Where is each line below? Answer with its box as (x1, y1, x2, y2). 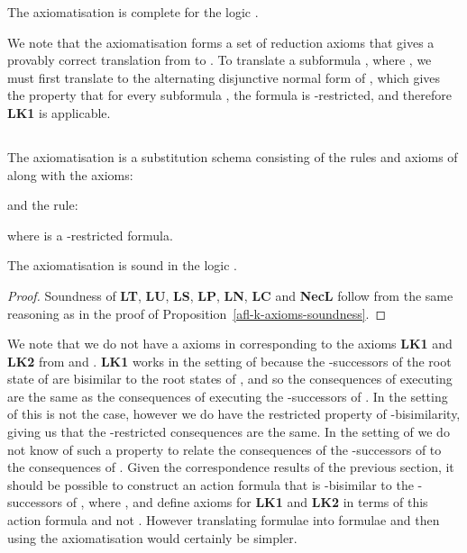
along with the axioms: (7, 165, 133, 184)
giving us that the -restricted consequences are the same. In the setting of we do (7, 422, 450, 441)
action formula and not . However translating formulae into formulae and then (7, 511, 440, 530)
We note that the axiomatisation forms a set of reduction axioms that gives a (7, 32, 435, 51)
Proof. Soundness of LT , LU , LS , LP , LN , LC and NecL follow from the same (7, 286, 453, 304)
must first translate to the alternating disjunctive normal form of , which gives (7, 68, 441, 86)
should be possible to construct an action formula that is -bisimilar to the (7, 475, 414, 494)
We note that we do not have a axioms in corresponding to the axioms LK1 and (7, 334, 453, 353)
